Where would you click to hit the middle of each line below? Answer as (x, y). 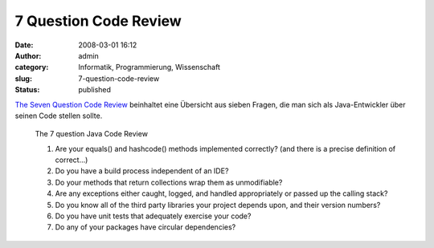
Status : (27, 90)
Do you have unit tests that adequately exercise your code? (153, 216)
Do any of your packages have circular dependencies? (145, 227)
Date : (24, 45)
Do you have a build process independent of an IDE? (142, 171)
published (95, 90)
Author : (28, 55)
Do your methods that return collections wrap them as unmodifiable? (169, 182)
